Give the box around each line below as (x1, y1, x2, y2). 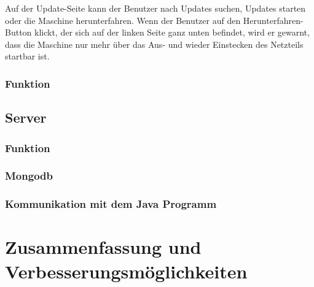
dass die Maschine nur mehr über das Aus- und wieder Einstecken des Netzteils (5, 37, 304, 50)
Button (5, 26, 32, 39)
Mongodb (5, 168, 53, 183)
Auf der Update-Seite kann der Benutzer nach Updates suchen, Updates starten (5, 2, 306, 14)
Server (5, 108, 47, 127)
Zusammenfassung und (5, 234, 202, 259)
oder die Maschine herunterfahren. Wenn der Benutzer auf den (5, 13, 241, 26)
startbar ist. (5, 50, 50, 63)
